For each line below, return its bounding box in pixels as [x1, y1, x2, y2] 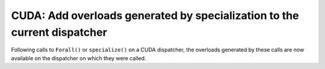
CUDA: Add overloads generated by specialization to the [11, 9, 299, 22]
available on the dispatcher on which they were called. [11, 54, 147, 62]
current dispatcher [11, 26, 108, 39]
